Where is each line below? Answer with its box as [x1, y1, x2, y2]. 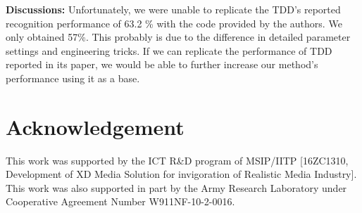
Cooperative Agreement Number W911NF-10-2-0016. [6, 194, 235, 209]
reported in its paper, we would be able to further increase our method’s [6, 57, 318, 72]
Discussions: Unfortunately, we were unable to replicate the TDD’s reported [6, 2, 341, 16]
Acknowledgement [6, 112, 185, 141]
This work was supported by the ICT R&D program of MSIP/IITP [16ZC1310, [6, 153, 349, 167]
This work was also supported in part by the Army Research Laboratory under [6, 180, 347, 195]
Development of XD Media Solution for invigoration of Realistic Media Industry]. [6, 167, 357, 181]
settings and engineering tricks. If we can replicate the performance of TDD [6, 43, 332, 58]
